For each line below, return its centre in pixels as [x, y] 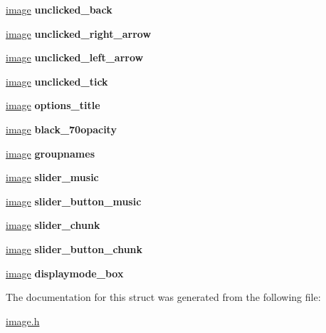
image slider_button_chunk [74, 249]
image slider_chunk [53, 225]
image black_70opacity [61, 129]
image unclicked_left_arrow [75, 57]
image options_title [53, 105]
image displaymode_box [65, 273]
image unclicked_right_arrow [79, 33]
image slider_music [52, 177]
